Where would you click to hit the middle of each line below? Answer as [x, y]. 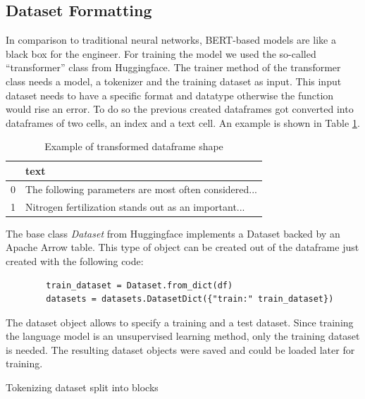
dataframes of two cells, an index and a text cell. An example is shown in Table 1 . [183, 122]
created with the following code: [75, 260]
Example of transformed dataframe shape [134, 146]
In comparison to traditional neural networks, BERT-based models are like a [171, 40]
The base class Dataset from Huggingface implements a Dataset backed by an [173, 233]
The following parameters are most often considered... [141, 189]
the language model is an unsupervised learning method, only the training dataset [183, 336]
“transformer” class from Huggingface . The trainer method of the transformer [173, 67]
